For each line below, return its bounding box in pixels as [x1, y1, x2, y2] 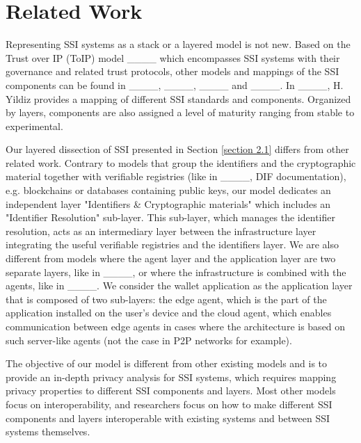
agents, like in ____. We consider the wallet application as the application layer [6, 278, 353, 293]
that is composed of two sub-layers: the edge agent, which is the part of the [6, 291, 327, 306]
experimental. [6, 118, 63, 133]
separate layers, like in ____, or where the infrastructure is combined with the [6, 264, 346, 279]
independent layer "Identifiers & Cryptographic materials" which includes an [6, 196, 331, 211]
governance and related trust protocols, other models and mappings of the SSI [6, 64, 339, 79]
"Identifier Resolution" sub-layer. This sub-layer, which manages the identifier [6, 210, 335, 225]
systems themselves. [6, 424, 90, 439]
